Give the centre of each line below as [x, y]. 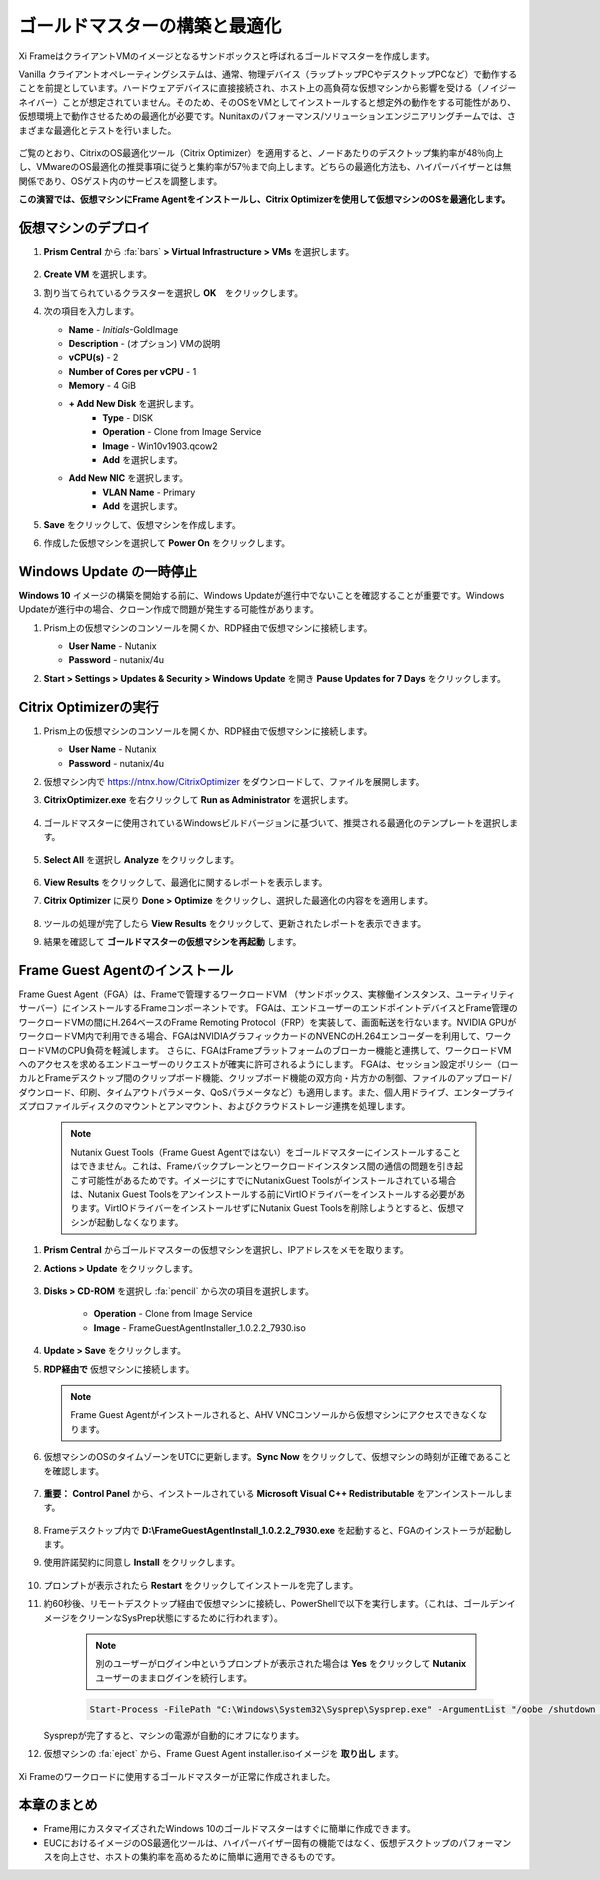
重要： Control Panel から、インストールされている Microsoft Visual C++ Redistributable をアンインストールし [273, 1493]
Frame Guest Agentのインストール [126, 970]
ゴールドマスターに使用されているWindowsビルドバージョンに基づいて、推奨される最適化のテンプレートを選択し [276, 822]
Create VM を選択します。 [98, 274]
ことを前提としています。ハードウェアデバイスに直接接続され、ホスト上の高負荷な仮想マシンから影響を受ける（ [250, 88]
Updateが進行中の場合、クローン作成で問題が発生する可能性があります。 [168, 609]
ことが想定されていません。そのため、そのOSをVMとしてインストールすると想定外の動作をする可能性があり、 [289, 102]
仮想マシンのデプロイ [84, 227]
